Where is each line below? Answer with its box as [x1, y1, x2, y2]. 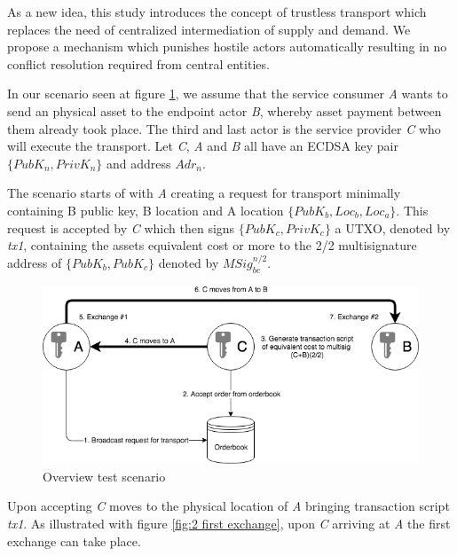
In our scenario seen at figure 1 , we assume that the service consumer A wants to [7, 84, 448, 103]
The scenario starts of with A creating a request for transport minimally [7, 184, 401, 202]
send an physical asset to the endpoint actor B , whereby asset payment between [7, 101, 442, 120]
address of [7, 253, 62, 271]
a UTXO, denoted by [335, 218, 451, 237]
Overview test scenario [43, 466, 166, 485]
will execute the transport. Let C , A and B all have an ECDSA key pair [7, 137, 398, 155]
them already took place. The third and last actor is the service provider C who [7, 119, 441, 137]
